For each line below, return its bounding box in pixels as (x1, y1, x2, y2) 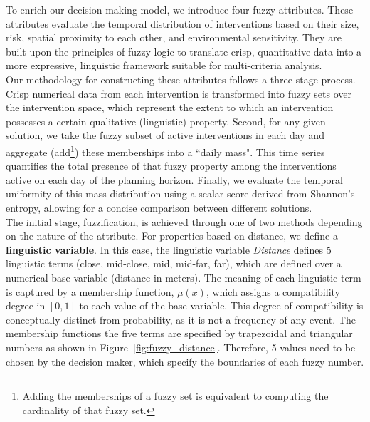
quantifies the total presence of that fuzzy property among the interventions (6, 158, 337, 173)
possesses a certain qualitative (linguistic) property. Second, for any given (6, 113, 326, 128)
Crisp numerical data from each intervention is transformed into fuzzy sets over (6, 86, 351, 101)
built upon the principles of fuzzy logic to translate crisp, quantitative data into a (6, 43, 362, 58)
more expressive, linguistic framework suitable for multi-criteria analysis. (6, 58, 322, 73)
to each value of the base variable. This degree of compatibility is (79, 298, 364, 313)
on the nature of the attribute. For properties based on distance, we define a (6, 228, 338, 243)
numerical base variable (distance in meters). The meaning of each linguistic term (6, 269, 361, 284)
